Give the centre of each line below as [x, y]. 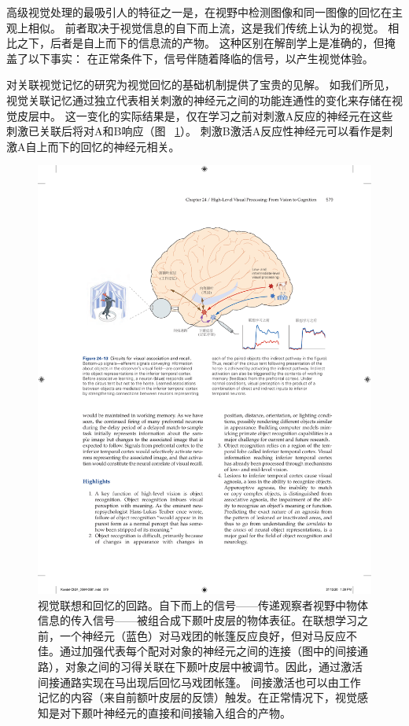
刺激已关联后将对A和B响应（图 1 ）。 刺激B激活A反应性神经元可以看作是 [194, 131]
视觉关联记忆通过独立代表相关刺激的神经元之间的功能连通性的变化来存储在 [199, 100]
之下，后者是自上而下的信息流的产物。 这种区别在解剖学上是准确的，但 [201, 43]
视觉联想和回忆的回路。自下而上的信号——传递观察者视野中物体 [203, 604]
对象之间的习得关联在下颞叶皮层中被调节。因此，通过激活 [214, 667]
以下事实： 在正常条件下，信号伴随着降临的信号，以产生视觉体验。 [201, 58]
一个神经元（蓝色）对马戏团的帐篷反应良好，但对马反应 [203, 635]
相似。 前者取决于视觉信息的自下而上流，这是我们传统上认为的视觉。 [206, 27]
